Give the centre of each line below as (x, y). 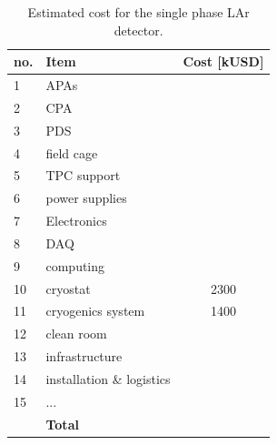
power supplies (86, 198)
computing (75, 265)
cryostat (68, 288)
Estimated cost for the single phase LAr (138, 12)
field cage (72, 152)
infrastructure (84, 356)
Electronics (76, 221)
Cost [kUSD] (223, 61)
